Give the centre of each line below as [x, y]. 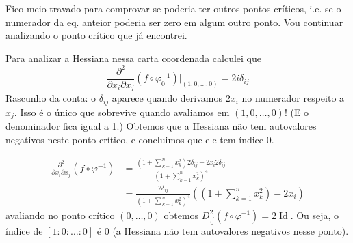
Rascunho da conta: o [51, 98]
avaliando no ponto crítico [60, 215]
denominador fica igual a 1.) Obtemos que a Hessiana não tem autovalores [161, 126]
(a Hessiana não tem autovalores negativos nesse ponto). [231, 230]
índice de [24, 230]
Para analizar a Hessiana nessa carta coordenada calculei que [133, 58]
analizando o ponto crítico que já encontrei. [96, 35]
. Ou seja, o [315, 215]
